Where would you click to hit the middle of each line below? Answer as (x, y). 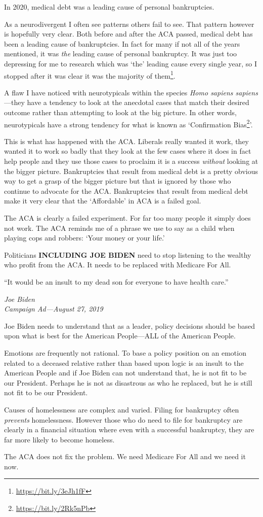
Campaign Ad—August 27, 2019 (54, 309)
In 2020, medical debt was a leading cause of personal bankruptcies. (109, 7)
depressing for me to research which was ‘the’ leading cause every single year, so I (131, 63)
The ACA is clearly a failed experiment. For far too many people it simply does (127, 218)
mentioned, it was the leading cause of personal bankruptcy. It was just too (121, 54)
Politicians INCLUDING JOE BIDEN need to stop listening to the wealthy (128, 254)
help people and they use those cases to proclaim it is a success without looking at (131, 161)
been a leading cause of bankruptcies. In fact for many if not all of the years (122, 43)
